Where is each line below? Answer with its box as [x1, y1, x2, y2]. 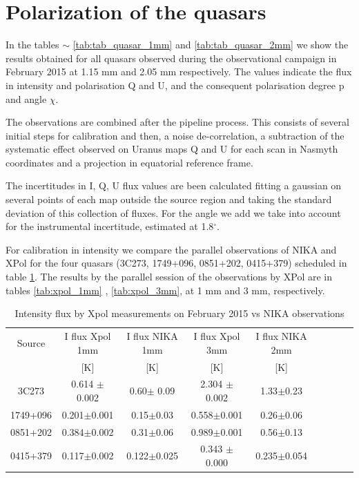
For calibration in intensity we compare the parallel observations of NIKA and [6, 242, 337, 256]
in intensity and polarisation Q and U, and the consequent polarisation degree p [6, 77, 345, 92]
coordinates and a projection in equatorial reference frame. [6, 155, 253, 169]
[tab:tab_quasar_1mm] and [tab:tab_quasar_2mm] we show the [72, 37, 349, 52]
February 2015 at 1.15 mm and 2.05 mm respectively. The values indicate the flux [6, 64, 352, 79]
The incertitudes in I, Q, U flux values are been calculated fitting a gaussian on [6, 178, 342, 193]
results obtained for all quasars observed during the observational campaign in [6, 50, 337, 65]
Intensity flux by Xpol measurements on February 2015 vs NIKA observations [14, 306, 345, 321]
